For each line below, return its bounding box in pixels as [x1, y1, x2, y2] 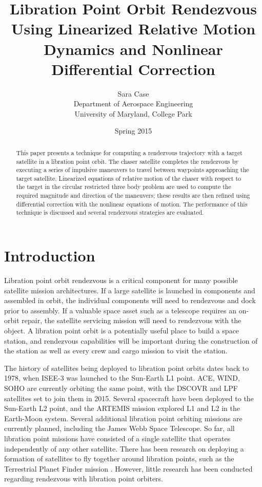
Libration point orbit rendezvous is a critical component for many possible [4, 275, 238, 286]
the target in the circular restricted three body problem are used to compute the [16, 182, 231, 191]
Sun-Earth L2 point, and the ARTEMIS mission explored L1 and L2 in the [4, 403, 240, 414]
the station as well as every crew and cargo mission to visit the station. [4, 345, 228, 356]
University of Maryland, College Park [74, 108, 192, 119]
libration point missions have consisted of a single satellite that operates [4, 433, 231, 443]
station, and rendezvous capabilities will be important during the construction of [4, 335, 258, 346]
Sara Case [117, 88, 149, 99]
